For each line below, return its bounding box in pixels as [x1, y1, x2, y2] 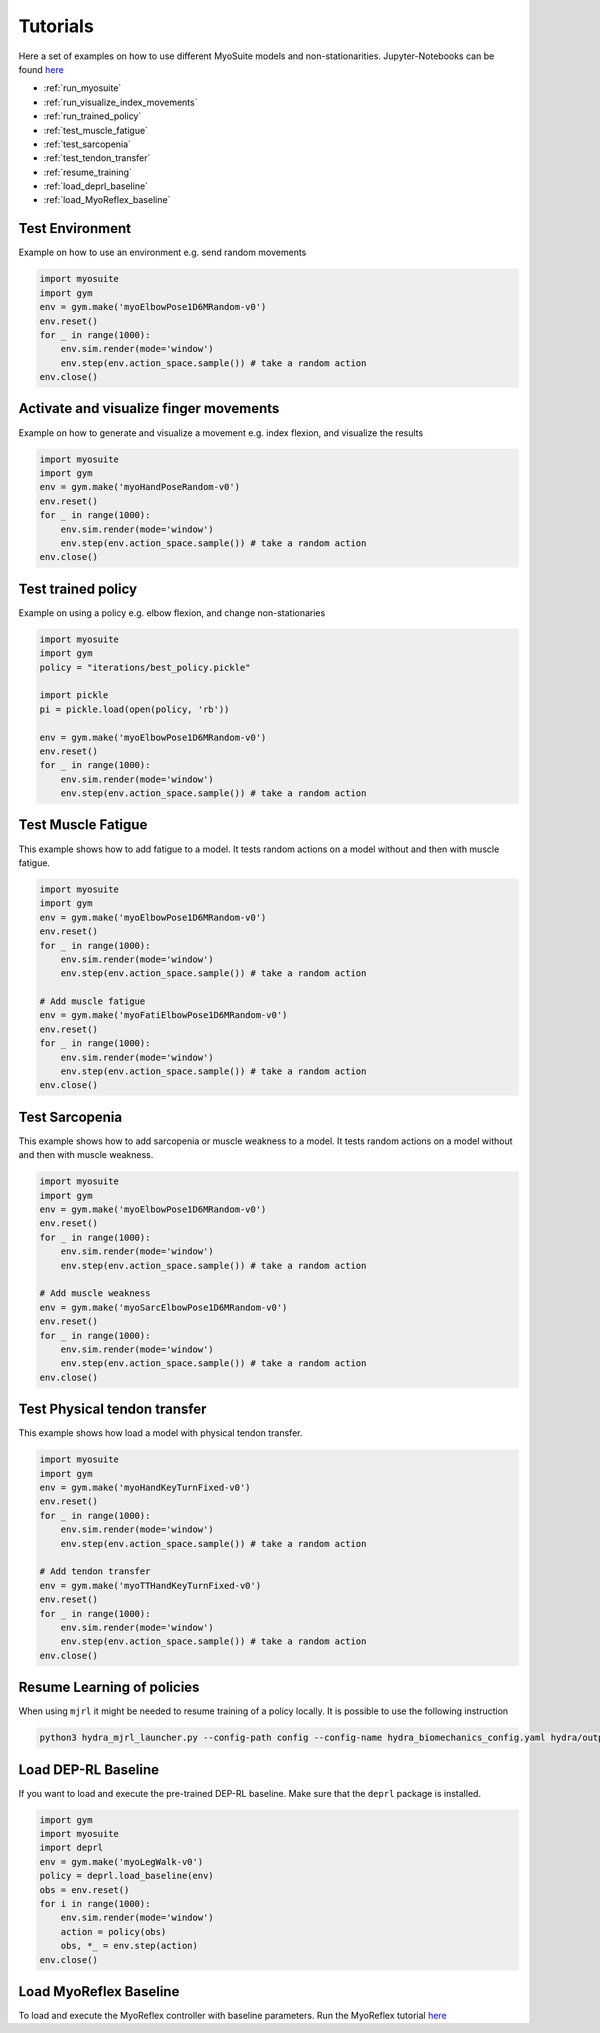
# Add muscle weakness [39, 1288, 151, 1299]
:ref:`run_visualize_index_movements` [43, 96, 198, 108]
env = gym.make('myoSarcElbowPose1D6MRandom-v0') [39, 1301, 288, 1313]
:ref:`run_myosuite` [43, 82, 122, 94]
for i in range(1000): [39, 1898, 151, 1910]
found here [18, 63, 64, 75]
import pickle [39, 690, 109, 701]
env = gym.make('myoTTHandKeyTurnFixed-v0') [39, 1580, 262, 1591]
